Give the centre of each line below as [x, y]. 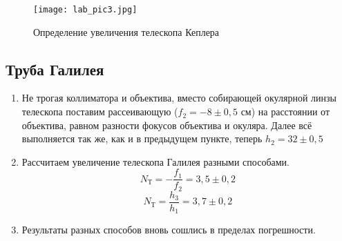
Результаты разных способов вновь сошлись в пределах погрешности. [169, 230]
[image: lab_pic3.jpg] [85, 10]
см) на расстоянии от [285, 112]
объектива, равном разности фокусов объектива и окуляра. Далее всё [167, 125]
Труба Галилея [55, 69]
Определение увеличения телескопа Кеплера [126, 31]
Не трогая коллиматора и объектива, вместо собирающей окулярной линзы [179, 98]
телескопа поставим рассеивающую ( [100, 112]
